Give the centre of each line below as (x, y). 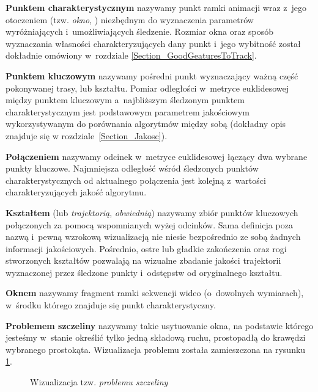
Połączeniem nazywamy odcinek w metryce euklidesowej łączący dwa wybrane (157, 156)
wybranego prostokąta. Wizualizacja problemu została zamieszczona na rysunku (156, 349)
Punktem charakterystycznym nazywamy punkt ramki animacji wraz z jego (156, 7)
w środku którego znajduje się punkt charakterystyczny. (111, 305)
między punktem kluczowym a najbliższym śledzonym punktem (125, 100)
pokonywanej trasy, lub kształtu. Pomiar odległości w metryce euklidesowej (147, 88)
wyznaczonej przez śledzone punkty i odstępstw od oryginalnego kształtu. (144, 272)
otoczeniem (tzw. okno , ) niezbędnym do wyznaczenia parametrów (130, 19)
